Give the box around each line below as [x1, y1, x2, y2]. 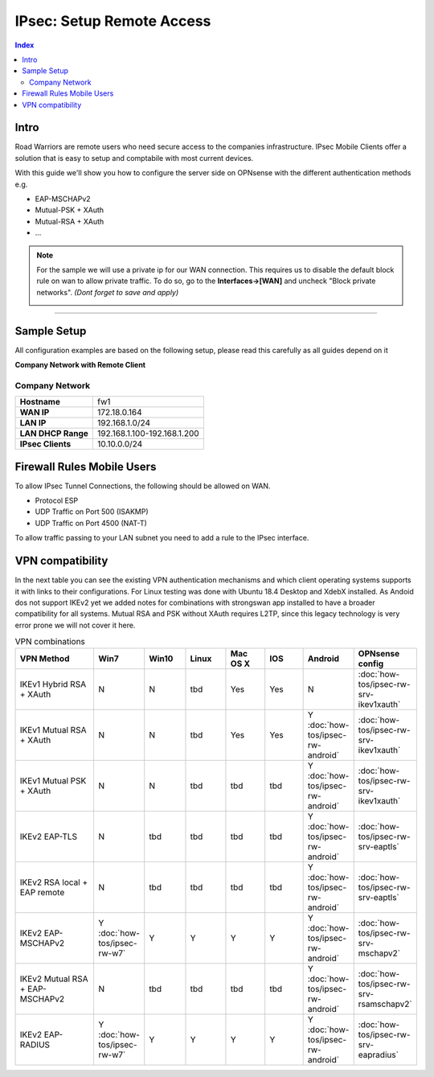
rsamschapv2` [358, 998, 413, 1009]
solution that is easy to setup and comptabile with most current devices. [14, 153, 254, 162]
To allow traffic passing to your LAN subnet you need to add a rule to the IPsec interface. [14, 533, 309, 543]
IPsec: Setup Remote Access [14, 12, 211, 30]
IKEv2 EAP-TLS [19, 831, 78, 842]
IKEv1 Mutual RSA [19, 725, 87, 736]
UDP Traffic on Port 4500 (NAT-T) [35, 518, 148, 528]
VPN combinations [14, 636, 86, 647]
